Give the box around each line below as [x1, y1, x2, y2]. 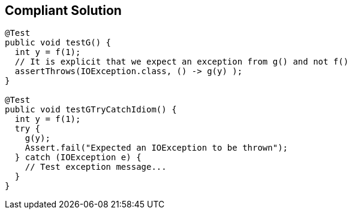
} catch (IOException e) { [14, 152, 142, 163]
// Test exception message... [25, 162, 167, 172]
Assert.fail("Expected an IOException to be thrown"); [25, 143, 288, 153]
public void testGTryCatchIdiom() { [5, 105, 177, 115]
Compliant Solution [5, 3, 122, 18]
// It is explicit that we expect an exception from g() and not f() [14, 57, 349, 67]
